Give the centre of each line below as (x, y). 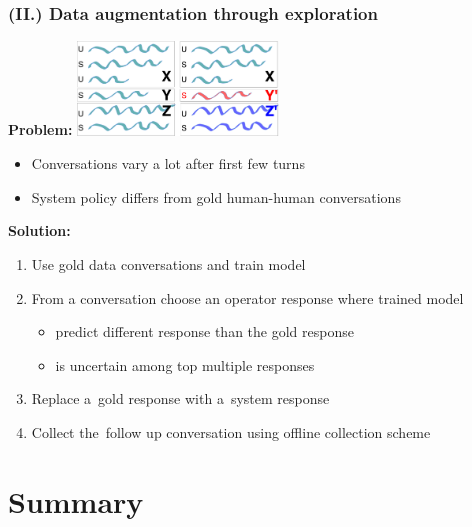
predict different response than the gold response (204, 331)
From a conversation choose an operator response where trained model (247, 297)
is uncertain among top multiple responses (185, 364)
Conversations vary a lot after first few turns (168, 163)
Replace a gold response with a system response (180, 398)
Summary (76, 500)
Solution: (39, 230)
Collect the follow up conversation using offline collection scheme (231, 431)
